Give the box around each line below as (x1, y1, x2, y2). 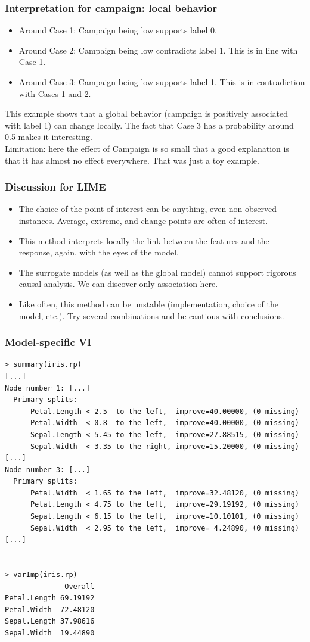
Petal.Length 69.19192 (5, 594, 95, 603)
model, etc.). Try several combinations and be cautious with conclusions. (18, 309, 284, 322)
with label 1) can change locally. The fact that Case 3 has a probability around (5, 119, 294, 131)
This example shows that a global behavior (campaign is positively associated (5, 107, 289, 120)
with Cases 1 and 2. (18, 87, 91, 99)
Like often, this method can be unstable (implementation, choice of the (18, 297, 278, 310)
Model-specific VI (5, 335, 92, 350)
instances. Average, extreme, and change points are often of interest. (18, 214, 268, 226)
